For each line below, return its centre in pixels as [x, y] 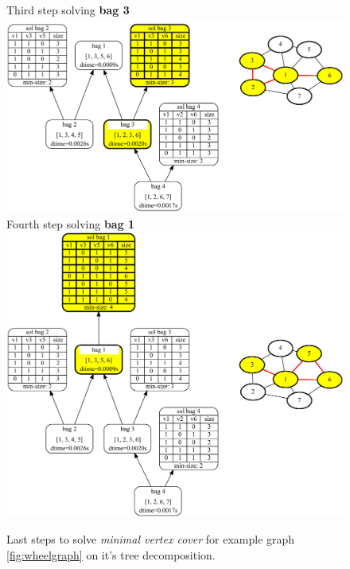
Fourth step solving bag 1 [71, 223]
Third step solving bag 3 [68, 10]
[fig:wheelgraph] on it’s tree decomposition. [111, 554]
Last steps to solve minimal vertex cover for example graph [151, 539]
